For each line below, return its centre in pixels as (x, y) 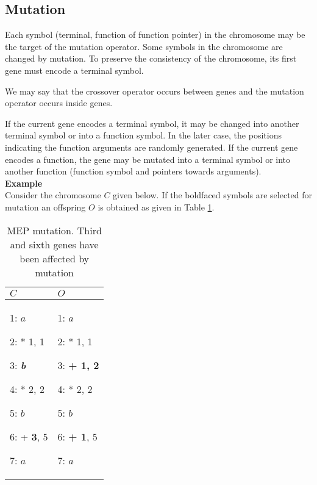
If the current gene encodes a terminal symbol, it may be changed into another (152, 123)
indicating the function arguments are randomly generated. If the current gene (151, 147)
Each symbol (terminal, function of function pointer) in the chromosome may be (155, 34)
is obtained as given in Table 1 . (156, 207)
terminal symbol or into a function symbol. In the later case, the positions (143, 135)
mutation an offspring (45, 207)
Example (24, 183)
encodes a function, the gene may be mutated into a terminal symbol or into (148, 159)
